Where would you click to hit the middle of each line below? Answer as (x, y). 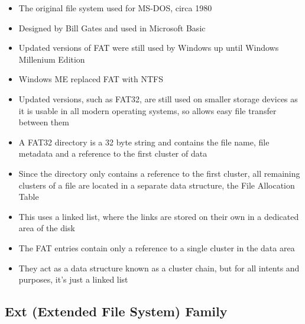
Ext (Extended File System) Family (116, 311)
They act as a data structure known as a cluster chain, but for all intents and (159, 268)
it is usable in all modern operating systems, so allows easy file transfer (147, 110)
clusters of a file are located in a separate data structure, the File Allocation (157, 185)
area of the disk (47, 228)
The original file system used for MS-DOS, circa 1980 (115, 8)
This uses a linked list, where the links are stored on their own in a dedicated (159, 216)
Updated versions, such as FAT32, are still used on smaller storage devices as (158, 98)
